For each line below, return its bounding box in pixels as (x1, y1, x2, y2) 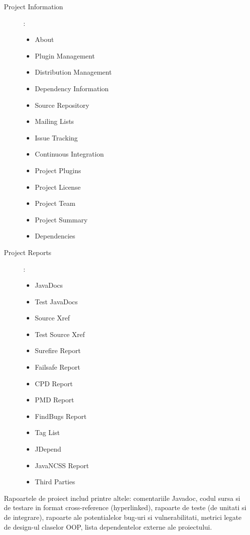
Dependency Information (35, 83, 109, 93)
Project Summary (35, 214, 88, 224)
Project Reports (4, 247, 52, 257)
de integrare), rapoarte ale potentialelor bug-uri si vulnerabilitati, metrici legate (4, 512, 242, 522)
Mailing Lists (35, 116, 74, 126)
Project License (35, 181, 81, 192)
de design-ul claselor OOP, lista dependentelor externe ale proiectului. (4, 521, 212, 532)
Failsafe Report (35, 362, 80, 372)
